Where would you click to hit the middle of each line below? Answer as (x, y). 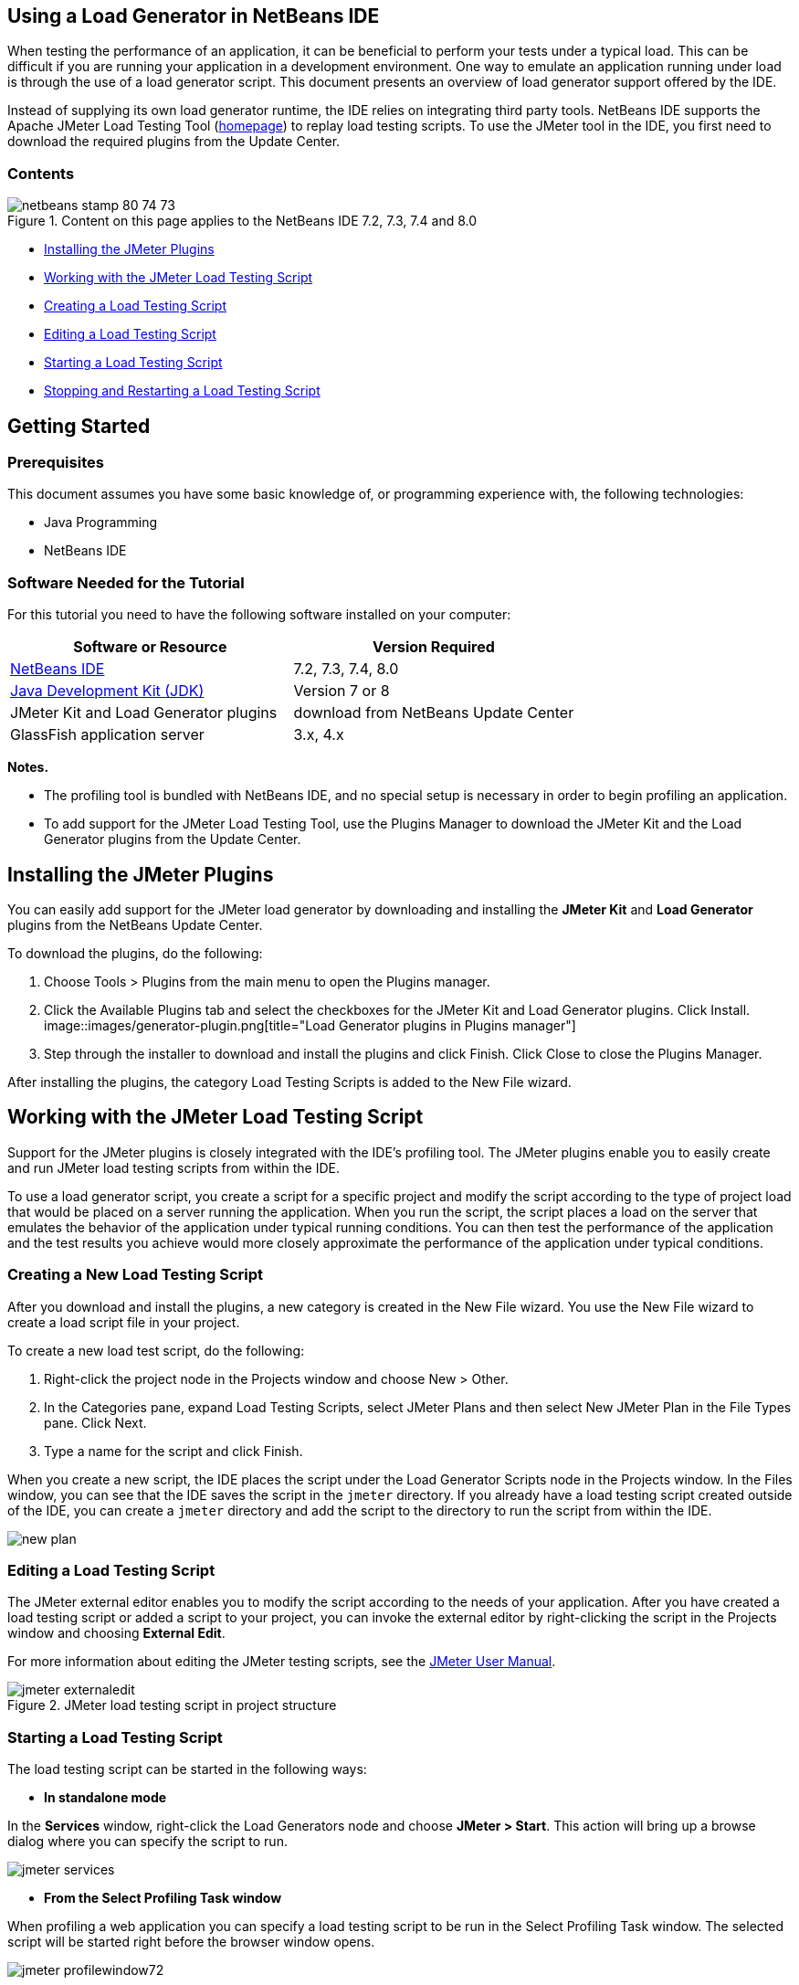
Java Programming (101, 523)
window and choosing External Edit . (116, 1633)
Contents (41, 173)
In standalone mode (105, 1798)
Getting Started (79, 426)
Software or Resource (150, 647)
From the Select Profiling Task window (163, 1898)
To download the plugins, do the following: (135, 953)
